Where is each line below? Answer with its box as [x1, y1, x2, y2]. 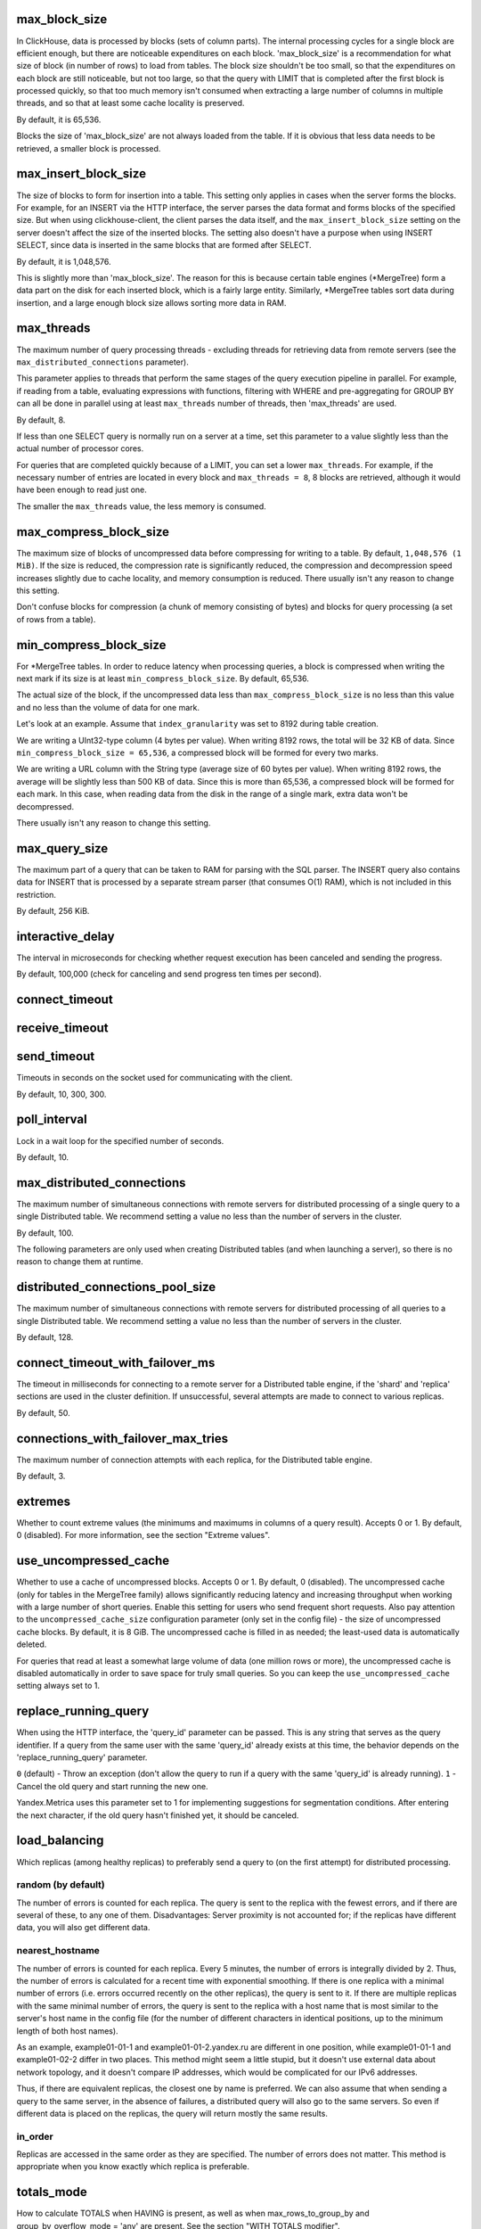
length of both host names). [16, 2025, 119, 2036]
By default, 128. [16, 1332, 74, 1343]
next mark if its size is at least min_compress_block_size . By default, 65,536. [16, 673, 309, 684]
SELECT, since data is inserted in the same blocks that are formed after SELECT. [16, 240, 312, 251]
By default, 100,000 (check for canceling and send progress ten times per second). [16, 968, 322, 980]
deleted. [16, 1639, 47, 1649]
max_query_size [16, 841, 109, 856]
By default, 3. [16, 1471, 66, 1482]
